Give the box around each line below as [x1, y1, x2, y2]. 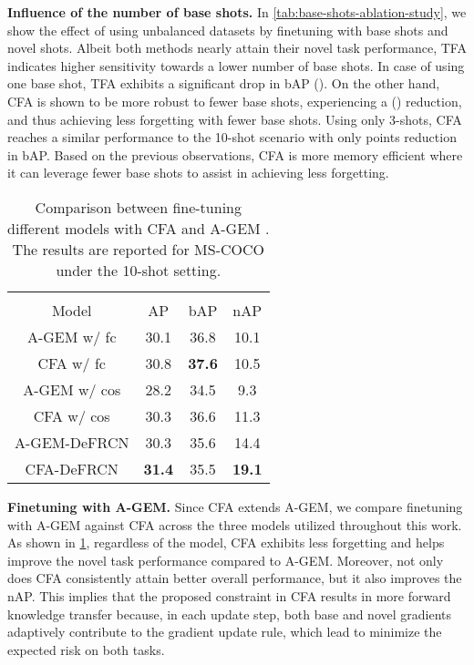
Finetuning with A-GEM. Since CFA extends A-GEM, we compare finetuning [7, 496, 463, 516]
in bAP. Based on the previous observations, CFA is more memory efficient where [7, 145, 463, 164]
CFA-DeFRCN [25, 457, 118, 479]
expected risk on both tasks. [7, 639, 165, 659]
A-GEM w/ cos [23, 378, 121, 400]
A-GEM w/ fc [26, 325, 117, 347]
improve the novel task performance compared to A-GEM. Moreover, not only [7, 550, 444, 569]
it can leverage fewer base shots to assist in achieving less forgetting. [7, 163, 389, 182]
